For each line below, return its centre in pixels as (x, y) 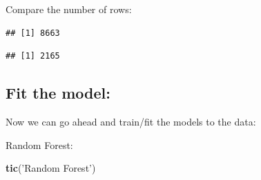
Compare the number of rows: (69, 9)
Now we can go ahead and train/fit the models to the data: (131, 121)
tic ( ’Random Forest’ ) (51, 168)
